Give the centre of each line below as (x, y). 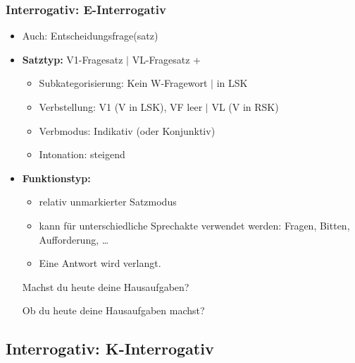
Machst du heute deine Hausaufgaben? (106, 286)
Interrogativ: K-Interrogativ (110, 349)
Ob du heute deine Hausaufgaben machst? (113, 310)
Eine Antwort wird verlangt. (100, 263)
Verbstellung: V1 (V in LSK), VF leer (121, 107)
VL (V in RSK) (245, 107)
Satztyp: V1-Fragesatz (73, 59)
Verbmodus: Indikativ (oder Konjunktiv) (127, 130)
